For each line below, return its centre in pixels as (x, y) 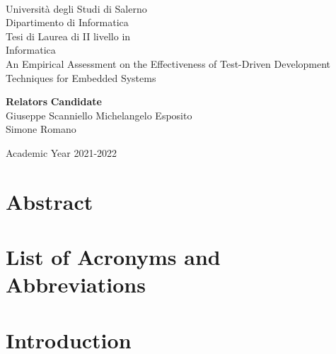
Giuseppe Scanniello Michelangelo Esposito (99, 115)
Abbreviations (76, 284)
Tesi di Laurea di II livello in (68, 36)
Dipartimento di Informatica (67, 22)
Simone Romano (41, 129)
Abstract (50, 201)
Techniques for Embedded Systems (81, 77)
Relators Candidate (54, 101)
